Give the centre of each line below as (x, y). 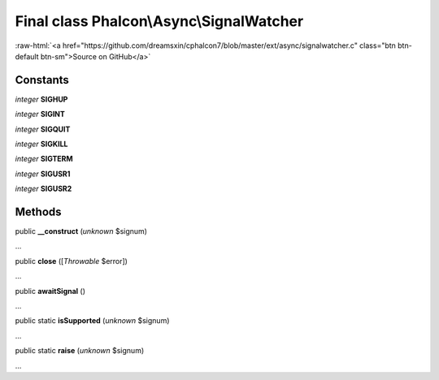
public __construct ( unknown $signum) (81, 231)
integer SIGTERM (44, 159)
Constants (42, 80)
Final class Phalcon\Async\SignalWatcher (159, 21)
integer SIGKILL (41, 144)
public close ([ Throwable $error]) (71, 261)
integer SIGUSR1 (43, 174)
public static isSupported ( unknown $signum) (92, 321)
